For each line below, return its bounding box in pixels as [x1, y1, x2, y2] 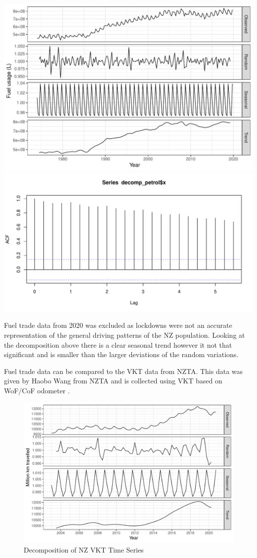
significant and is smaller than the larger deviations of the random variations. [4, 349, 239, 360]
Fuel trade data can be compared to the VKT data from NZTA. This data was [4, 366, 243, 376]
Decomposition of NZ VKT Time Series [24, 544, 144, 555]
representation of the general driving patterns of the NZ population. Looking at [4, 330, 245, 340]
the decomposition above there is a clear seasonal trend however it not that [4, 339, 232, 350]
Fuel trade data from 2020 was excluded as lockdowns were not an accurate [4, 320, 232, 330]
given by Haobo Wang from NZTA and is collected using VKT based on [4, 375, 222, 386]
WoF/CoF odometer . [4, 385, 70, 395]
